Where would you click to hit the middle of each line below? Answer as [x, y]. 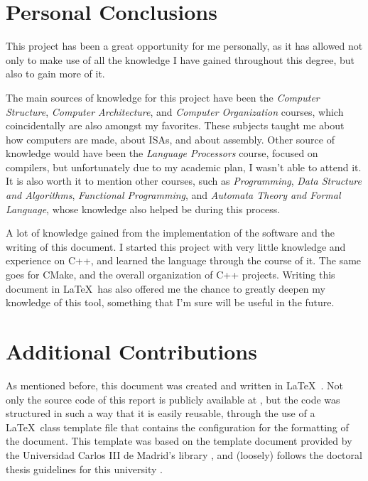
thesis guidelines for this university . [84, 469]
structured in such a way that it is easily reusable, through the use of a [161, 413]
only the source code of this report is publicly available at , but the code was [173, 399]
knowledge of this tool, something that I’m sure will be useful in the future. [170, 302]
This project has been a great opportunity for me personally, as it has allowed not [184, 46]
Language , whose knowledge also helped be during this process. [143, 209]
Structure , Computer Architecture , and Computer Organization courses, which [175, 111]
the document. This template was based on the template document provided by [179, 441]
